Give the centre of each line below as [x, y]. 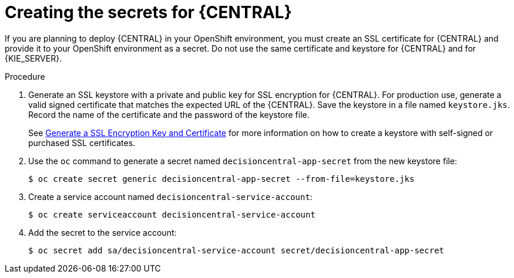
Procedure [25, 76]
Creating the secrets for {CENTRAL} [148, 12]
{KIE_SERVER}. [33, 58]
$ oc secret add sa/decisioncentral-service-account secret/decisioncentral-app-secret [236, 250]
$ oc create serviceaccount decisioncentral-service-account [172, 214]
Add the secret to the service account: [103, 232]
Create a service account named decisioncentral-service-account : [170, 196]
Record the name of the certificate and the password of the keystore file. [169, 114]
